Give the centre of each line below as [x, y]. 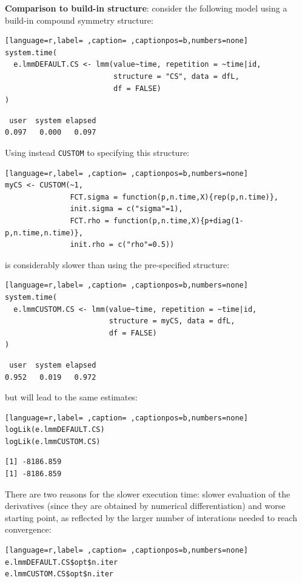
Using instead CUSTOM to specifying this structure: [97, 152]
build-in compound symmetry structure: [79, 20]
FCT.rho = [89, 221]
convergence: [28, 529]
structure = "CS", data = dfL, [176, 76]
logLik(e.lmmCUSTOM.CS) [53, 441]
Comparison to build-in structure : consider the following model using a [146, 8]
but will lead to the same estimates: [71, 397]
